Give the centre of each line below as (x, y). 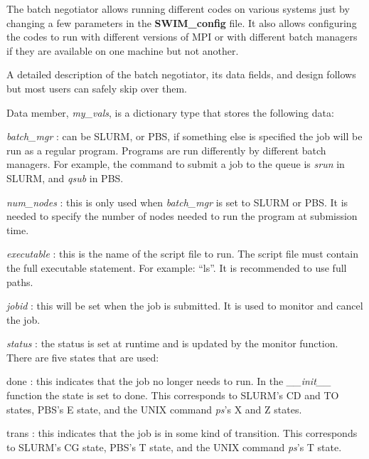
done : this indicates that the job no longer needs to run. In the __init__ (169, 381)
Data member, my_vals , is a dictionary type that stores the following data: (170, 112)
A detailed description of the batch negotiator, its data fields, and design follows (181, 74)
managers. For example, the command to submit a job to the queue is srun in (176, 164)
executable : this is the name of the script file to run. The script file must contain (182, 254)
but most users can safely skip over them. (97, 88)
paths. (20, 281)
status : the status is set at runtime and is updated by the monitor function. (172, 343)
